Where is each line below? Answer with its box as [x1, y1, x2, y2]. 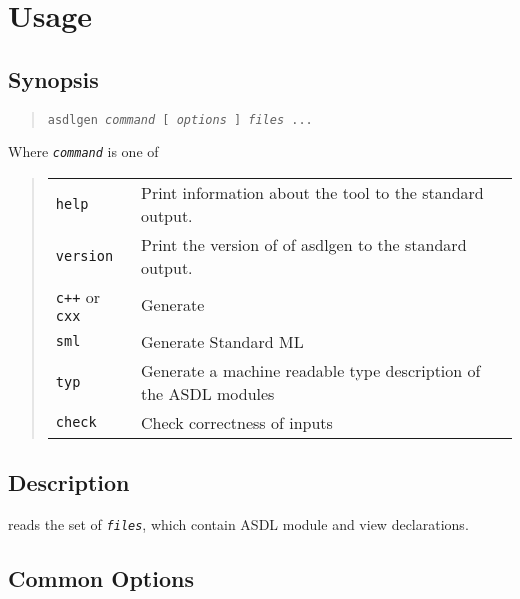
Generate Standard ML [140, 329, 304, 353]
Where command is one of [8, 141, 159, 162]
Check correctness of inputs [140, 410, 333, 434]
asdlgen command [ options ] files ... [47, 112, 313, 127]
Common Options [8, 563, 194, 594]
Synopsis [8, 63, 99, 94]
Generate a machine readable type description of [140, 358, 481, 382]
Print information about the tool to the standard [140, 180, 484, 204]
